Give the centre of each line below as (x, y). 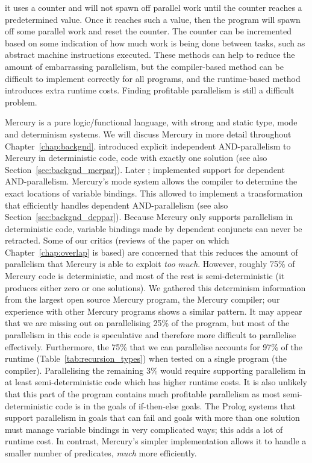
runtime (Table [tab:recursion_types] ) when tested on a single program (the (146, 358)
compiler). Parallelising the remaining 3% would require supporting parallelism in (155, 370)
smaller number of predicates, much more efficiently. (101, 452)
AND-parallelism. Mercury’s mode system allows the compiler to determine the (151, 181)
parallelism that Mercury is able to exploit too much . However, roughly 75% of (150, 264)
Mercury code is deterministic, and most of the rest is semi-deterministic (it (145, 276)
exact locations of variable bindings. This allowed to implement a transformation (154, 193)
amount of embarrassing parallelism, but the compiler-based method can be (144, 66)
